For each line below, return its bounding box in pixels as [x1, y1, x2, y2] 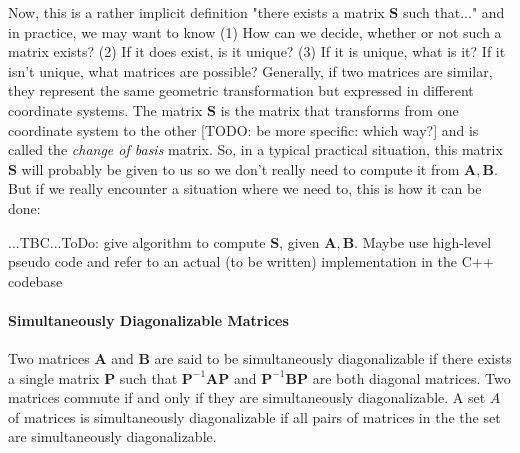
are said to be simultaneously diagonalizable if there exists [154, 348, 512, 369]
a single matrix [8, 367, 100, 388]
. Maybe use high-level [354, 231, 492, 252]
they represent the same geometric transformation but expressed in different [8, 80, 474, 101]
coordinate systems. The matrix [8, 99, 203, 120]
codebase [8, 270, 63, 291]
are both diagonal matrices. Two [312, 367, 511, 388]
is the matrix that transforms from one [220, 99, 459, 120]
